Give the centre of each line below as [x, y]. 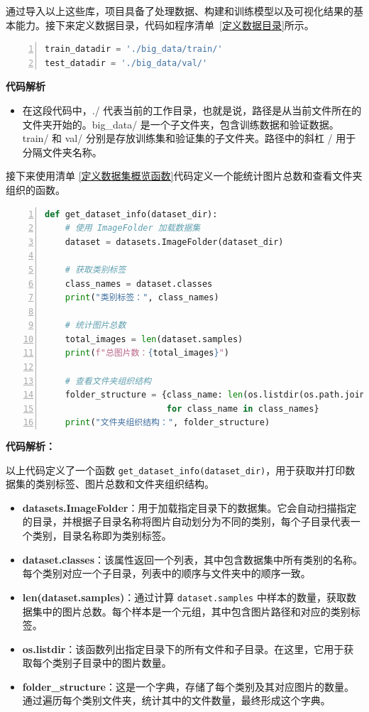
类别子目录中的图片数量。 [112, 663]
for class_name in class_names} [243, 409]
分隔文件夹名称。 [62, 152]
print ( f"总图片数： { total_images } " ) [147, 353]
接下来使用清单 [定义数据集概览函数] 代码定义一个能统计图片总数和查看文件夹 [184, 176]
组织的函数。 [35, 189]
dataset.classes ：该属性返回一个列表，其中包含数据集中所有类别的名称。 [193, 559]
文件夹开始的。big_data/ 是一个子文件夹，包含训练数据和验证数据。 [181, 124]
